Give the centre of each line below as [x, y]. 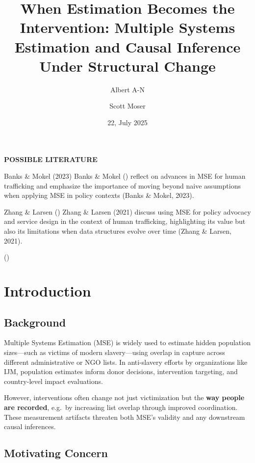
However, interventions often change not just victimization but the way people [124, 397]
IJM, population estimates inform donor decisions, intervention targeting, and [121, 371]
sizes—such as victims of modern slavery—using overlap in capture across [115, 352]
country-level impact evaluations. [53, 381]
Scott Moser [127, 106]
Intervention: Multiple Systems [127, 27]
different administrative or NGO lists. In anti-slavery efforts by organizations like [126, 362]
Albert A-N [127, 89]
